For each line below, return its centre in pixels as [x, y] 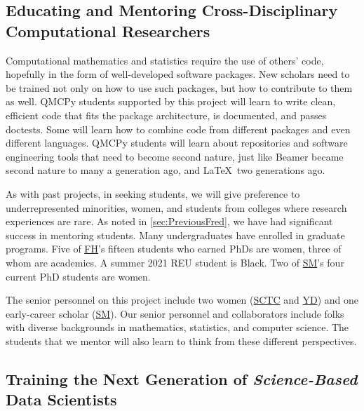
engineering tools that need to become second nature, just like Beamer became [175, 156]
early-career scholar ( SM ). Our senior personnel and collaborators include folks [175, 313]
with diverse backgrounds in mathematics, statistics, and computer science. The [177, 327]
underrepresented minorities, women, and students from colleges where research [176, 207]
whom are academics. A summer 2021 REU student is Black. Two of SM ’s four [175, 262]
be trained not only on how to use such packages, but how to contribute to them [179, 87]
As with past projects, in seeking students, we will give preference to [153, 193]
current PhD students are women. [78, 276]
